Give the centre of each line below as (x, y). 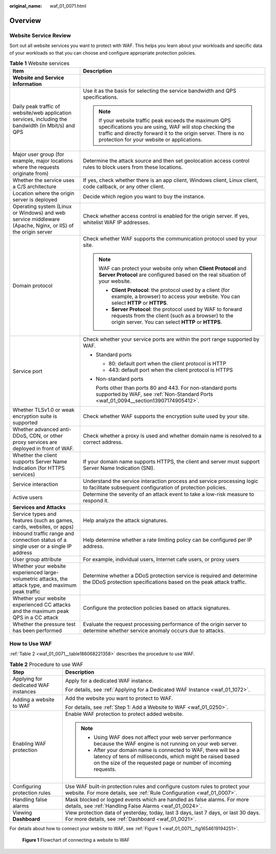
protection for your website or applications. (151, 140)
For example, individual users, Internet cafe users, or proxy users (161, 560)
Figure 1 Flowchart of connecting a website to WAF (76, 840)
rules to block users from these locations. (133, 167)
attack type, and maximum (44, 585)
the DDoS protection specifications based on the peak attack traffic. (165, 582)
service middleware (36, 219)
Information (27, 84)
